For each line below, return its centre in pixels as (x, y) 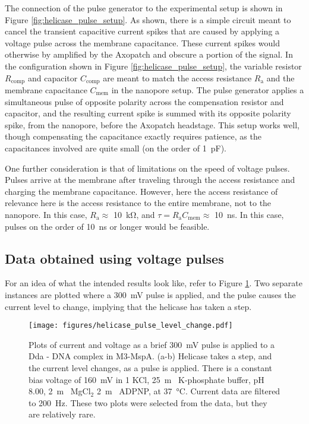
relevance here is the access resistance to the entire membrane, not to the (138, 203)
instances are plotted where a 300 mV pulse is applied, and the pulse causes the (150, 294)
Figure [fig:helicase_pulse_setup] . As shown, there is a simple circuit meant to (148, 19)
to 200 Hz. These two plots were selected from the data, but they (148, 402)
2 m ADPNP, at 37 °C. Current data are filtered (188, 391)
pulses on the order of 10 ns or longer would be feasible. (107, 226)
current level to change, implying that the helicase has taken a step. (128, 306)
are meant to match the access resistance (177, 77)
